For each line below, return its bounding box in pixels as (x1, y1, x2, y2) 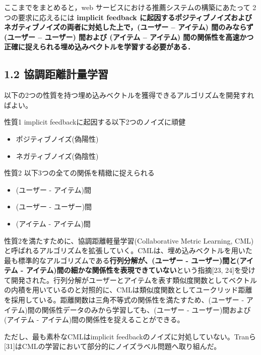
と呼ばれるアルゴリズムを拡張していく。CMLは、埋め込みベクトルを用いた (4, 245, 252, 256)
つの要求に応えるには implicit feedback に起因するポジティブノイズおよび (4, 12, 252, 22)
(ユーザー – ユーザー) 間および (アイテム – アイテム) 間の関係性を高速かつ (4, 31, 254, 42)
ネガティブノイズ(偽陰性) (16, 150, 99, 161)
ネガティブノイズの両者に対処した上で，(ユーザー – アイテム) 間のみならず (4, 22, 253, 32)
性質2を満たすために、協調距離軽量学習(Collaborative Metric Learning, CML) (4, 235, 254, 246)
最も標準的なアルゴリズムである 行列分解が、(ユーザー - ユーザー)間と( (4, 255, 240, 265)
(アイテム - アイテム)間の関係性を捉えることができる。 (4, 314, 184, 325)
